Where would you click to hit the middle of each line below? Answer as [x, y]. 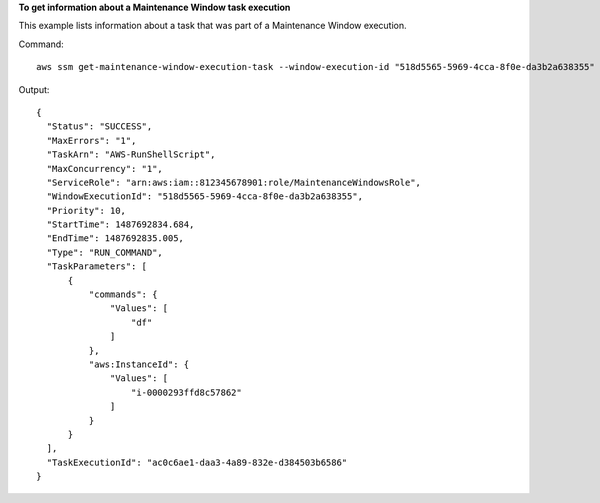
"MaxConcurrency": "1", [105, 168]
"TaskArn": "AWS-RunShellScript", [131, 154]
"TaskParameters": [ [97, 266]
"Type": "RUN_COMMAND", [105, 252]
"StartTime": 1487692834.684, [120, 224]
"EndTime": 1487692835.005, [115, 238]
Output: [34, 89]
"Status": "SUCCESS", [99, 126]
